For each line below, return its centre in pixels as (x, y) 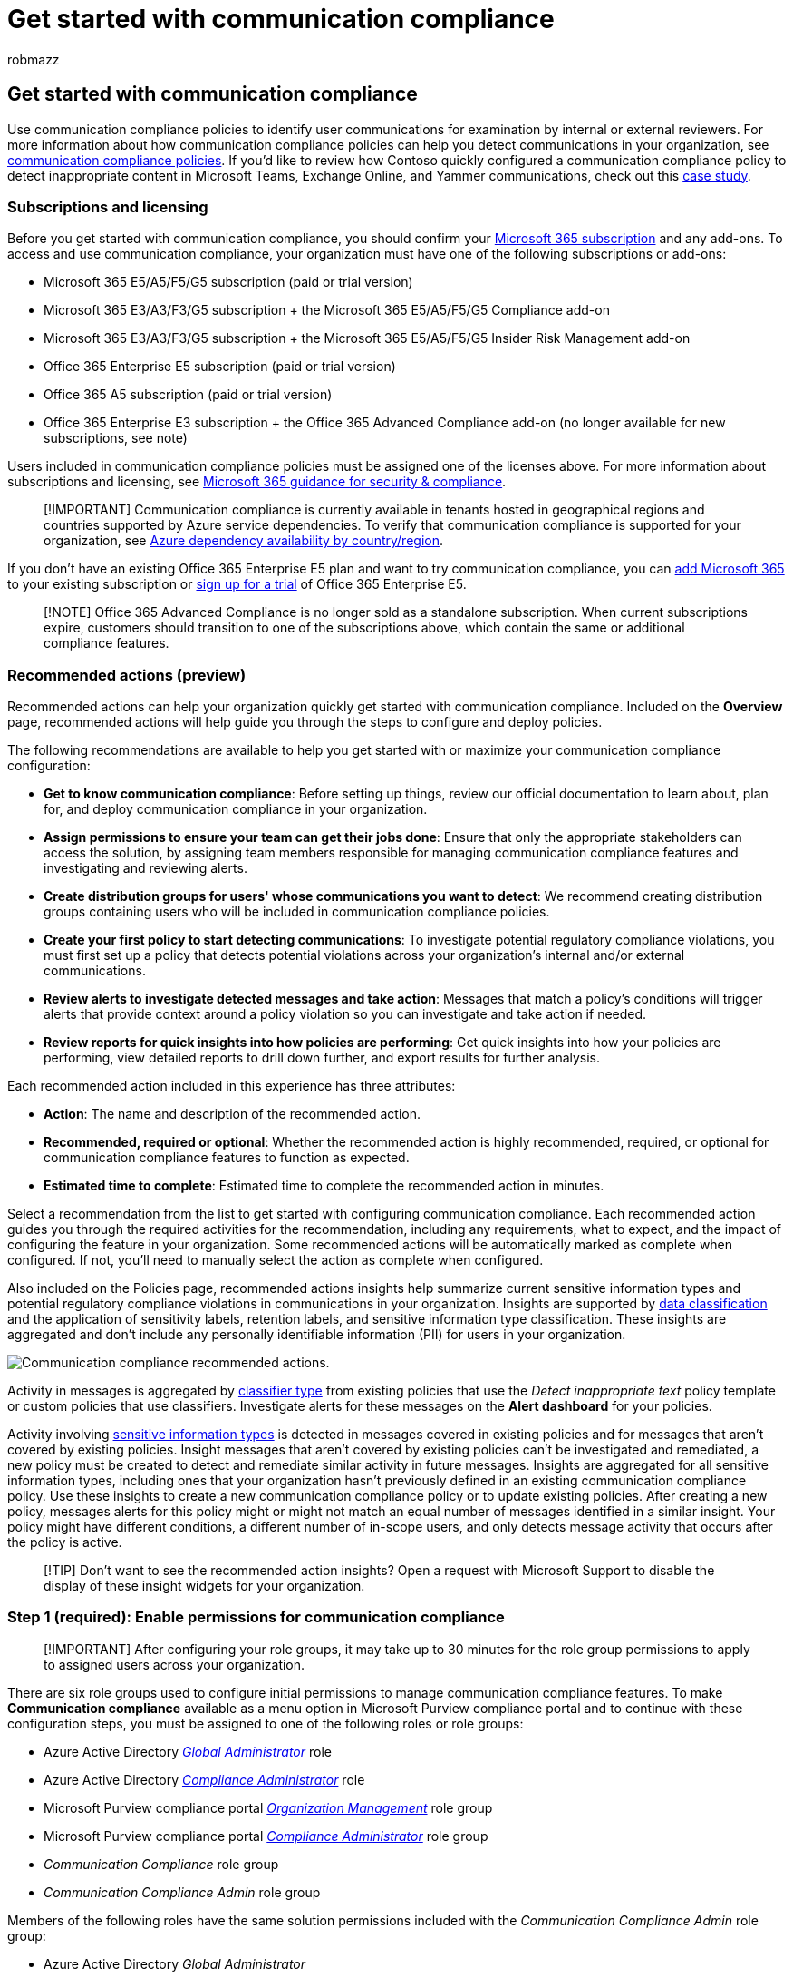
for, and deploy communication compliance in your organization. (236, 809)
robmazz (34, 59)
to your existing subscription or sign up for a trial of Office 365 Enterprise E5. (237, 584)
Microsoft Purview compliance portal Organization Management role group (268, 1807)
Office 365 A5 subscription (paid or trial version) (188, 395)
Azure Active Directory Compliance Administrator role (204, 1779)
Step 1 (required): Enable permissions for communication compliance (256, 1617)
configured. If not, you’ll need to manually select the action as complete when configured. (276, 1260)
